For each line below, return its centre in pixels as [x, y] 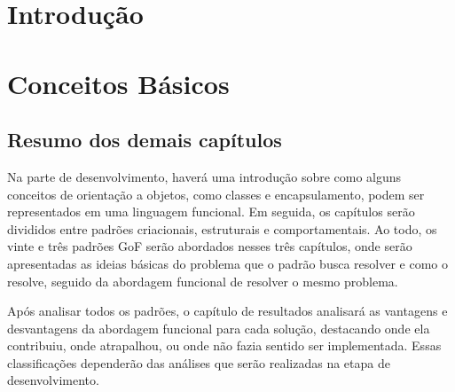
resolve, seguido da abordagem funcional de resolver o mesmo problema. [203, 281]
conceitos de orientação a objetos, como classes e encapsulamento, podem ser [216, 194]
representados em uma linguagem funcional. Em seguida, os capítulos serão [211, 212]
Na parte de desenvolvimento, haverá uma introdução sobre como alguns [204, 176]
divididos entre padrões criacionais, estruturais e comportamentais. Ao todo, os [222, 228]
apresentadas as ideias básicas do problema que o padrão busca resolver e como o [227, 263]
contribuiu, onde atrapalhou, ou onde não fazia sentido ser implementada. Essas [224, 345]
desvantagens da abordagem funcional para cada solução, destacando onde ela [219, 328]
